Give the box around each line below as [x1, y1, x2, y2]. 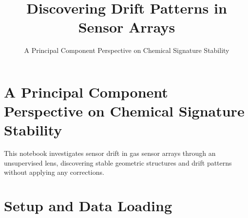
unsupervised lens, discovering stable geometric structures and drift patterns [4, 157, 232, 168]
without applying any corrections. [4, 167, 104, 177]
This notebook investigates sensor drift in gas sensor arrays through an [4, 148, 216, 158]
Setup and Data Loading [4, 196, 172, 216]
